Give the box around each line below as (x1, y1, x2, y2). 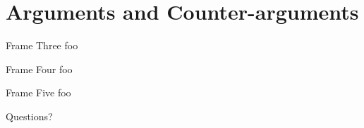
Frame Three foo (6, 38, 78, 53)
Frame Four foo (6, 61, 73, 76)
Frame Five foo (6, 85, 71, 100)
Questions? (6, 108, 53, 123)
